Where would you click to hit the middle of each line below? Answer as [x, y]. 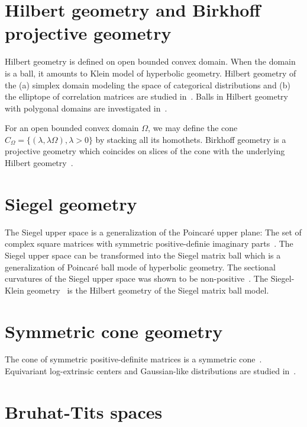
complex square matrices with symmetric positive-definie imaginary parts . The [149, 243]
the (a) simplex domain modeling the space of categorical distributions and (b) [148, 85]
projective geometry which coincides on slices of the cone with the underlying [145, 151]
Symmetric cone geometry [114, 331]
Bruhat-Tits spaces [84, 411]
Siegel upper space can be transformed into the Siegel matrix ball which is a [143, 255]
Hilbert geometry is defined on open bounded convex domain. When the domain [150, 61]
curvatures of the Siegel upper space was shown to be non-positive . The [136, 278]
